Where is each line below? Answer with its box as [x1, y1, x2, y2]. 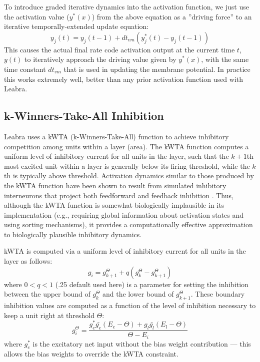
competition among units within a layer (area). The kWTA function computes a [4, 141, 249, 151]
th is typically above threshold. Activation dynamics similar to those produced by [4, 170, 254, 181]
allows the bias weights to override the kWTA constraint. [4, 349, 178, 359]
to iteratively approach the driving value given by [24, 54, 176, 64]
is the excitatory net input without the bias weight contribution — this [32, 338, 251, 349]
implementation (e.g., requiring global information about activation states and [4, 209, 244, 220]
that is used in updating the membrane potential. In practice [63, 63, 250, 74]
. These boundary [190, 289, 245, 299]
